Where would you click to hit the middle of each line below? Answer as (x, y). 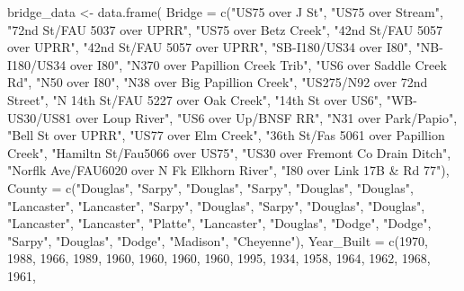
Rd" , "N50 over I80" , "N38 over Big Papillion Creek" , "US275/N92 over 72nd (218, 82)
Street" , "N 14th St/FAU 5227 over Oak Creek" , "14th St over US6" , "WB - (212, 99)
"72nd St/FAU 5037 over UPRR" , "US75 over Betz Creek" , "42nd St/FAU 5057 (225, 29)
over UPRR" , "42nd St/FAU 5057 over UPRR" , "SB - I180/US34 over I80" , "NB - (225, 47)
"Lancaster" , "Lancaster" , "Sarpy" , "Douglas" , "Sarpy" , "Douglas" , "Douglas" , (216, 205)
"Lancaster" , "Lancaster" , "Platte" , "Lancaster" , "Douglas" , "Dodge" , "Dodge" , (219, 223)
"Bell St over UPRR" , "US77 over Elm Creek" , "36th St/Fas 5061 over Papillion (226, 135)
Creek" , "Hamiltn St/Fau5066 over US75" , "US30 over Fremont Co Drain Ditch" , (229, 152)
